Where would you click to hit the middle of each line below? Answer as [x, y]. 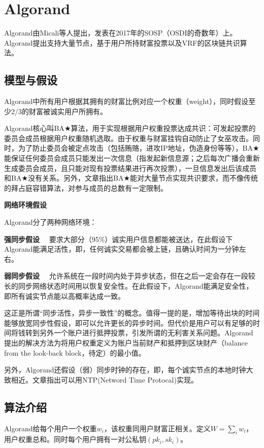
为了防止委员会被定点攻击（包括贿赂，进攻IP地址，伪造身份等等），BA [135, 148]
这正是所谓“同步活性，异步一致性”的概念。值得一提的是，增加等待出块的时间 [132, 313]
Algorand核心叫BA [34, 128]
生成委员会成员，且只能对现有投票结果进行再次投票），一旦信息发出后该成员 [130, 168]
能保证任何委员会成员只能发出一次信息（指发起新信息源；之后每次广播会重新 [132, 158]
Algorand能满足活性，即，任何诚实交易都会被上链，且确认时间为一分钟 [122, 249]
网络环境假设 [25, 205]
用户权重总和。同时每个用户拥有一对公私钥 [75, 439]
